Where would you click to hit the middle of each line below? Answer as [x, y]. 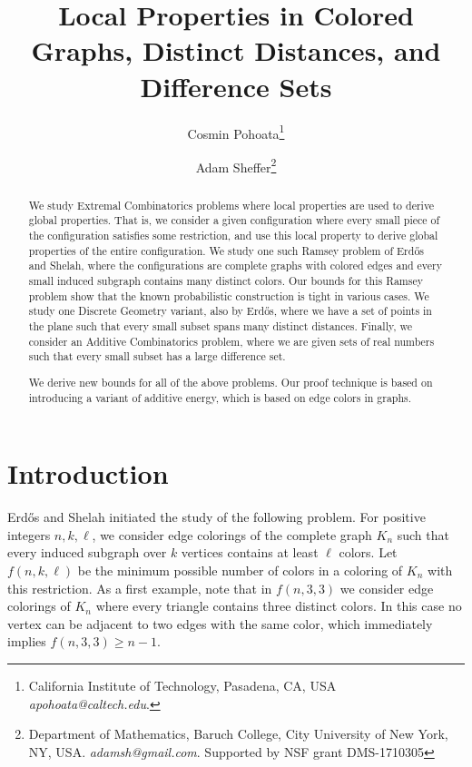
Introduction [88, 473]
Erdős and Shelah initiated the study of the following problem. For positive [216, 517]
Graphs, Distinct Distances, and [236, 50]
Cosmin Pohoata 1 [236, 132]
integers [29, 534]
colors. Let [368, 552]
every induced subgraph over [87, 552]
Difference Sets [236, 86]
